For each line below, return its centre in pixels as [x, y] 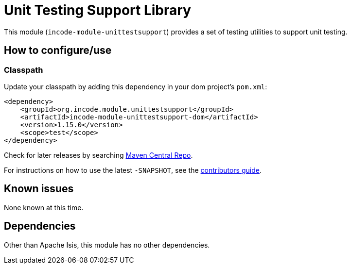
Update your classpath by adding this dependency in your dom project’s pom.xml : [136, 86]
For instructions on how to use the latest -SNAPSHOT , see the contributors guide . [133, 170]
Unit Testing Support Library [97, 10]
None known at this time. [44, 207]
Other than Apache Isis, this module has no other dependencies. [107, 245]
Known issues [39, 189]
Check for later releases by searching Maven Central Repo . [98, 155]
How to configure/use [58, 50]
